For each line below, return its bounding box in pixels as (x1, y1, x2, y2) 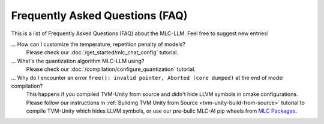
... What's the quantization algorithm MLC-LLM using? (11, 57, 145, 64)
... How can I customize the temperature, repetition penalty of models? (11, 41, 185, 48)
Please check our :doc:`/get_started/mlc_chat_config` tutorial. (26, 49, 179, 56)
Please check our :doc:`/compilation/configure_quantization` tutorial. (26, 66, 196, 73)
